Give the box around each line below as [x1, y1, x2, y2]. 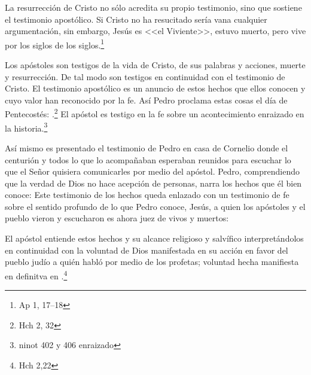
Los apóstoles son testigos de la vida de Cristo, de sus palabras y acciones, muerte [5, 59, 306, 71]
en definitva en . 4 [5, 267, 68, 282]
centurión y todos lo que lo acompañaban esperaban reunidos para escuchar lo [5, 153, 291, 166]
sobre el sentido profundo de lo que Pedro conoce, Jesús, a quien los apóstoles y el [5, 200, 306, 212]
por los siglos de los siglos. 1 [5, 36, 105, 51]
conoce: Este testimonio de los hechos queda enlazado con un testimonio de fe [5, 188, 289, 201]
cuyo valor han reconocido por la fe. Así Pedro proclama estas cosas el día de [5, 93, 288, 106]
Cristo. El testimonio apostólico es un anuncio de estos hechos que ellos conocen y [5, 82, 306, 94]
